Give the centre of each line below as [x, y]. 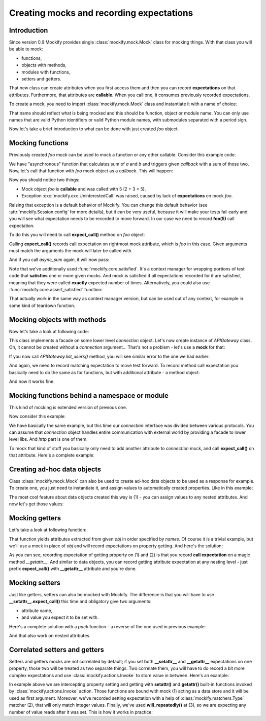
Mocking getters [35, 518]
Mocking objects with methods [58, 320]
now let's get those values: [36, 504]
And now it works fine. [32, 381]
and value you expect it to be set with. [60, 617]
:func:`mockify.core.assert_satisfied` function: [56, 289]
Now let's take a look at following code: [49, 331]
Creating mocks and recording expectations [101, 13]
